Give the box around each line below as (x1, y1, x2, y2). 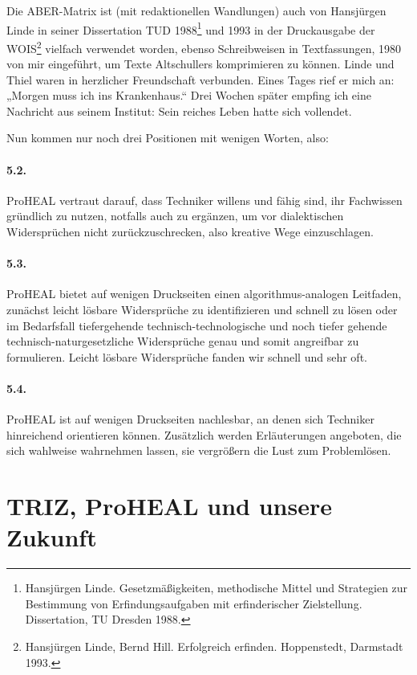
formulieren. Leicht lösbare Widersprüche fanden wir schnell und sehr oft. (6, 348, 367, 365)
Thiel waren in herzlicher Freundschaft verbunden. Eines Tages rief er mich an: (6, 71, 395, 88)
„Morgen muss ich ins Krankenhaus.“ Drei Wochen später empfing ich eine (6, 87, 371, 104)
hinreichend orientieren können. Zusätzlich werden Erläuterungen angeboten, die (6, 426, 402, 443)
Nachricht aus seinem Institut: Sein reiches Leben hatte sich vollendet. (6, 102, 352, 119)
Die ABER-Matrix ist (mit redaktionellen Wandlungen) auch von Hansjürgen (6, 2, 387, 18)
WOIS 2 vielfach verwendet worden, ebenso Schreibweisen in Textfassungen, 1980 (6, 37, 401, 56)
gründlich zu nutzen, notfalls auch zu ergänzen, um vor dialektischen (6, 207, 344, 224)
